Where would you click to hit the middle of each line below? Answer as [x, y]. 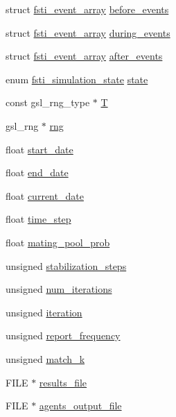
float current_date [45, 195]
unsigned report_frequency [63, 335]
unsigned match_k [45, 358]
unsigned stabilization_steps [66, 265]
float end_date [37, 172]
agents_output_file [80, 406]
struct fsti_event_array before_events [87, 9]
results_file [63, 382]
